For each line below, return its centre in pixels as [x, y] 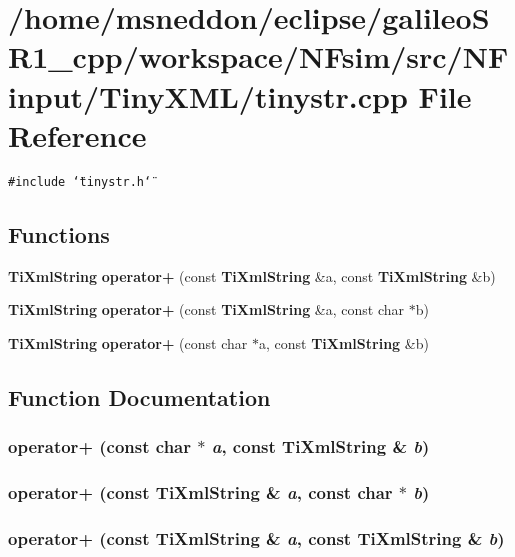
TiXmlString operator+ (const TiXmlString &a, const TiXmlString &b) [252, 275]
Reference [77, 134]
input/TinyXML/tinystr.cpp [208, 95]
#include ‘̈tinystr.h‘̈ [80, 181]
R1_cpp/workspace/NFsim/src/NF [258, 56]
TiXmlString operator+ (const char [128, 342]
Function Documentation [139, 396]
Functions [59, 233]
